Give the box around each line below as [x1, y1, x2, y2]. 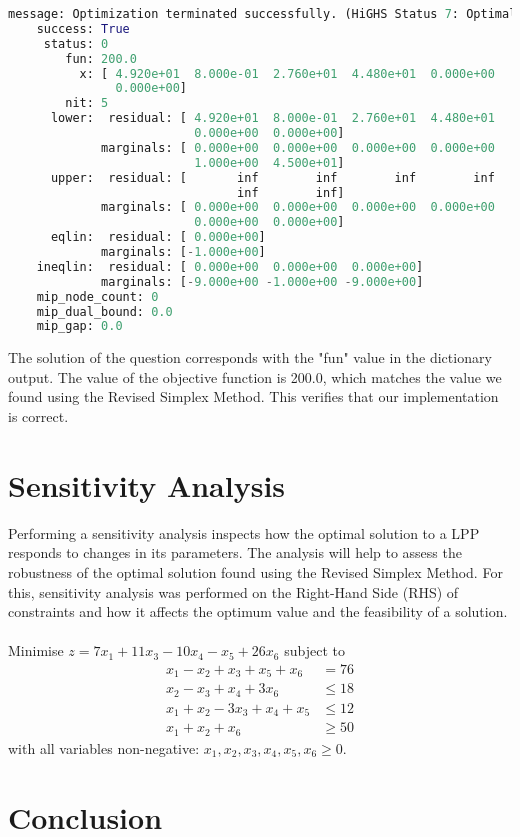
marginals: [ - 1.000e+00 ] [101, 245, 266, 259]
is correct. [8, 406, 69, 427]
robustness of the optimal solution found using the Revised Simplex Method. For [8, 561, 503, 582]
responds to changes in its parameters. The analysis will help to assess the [8, 542, 462, 563]
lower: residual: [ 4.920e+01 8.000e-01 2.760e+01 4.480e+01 [50, 111, 495, 126]
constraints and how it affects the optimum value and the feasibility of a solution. [8, 601, 508, 622]
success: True [36, 21, 130, 36]
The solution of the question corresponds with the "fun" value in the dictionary [8, 347, 492, 368]
